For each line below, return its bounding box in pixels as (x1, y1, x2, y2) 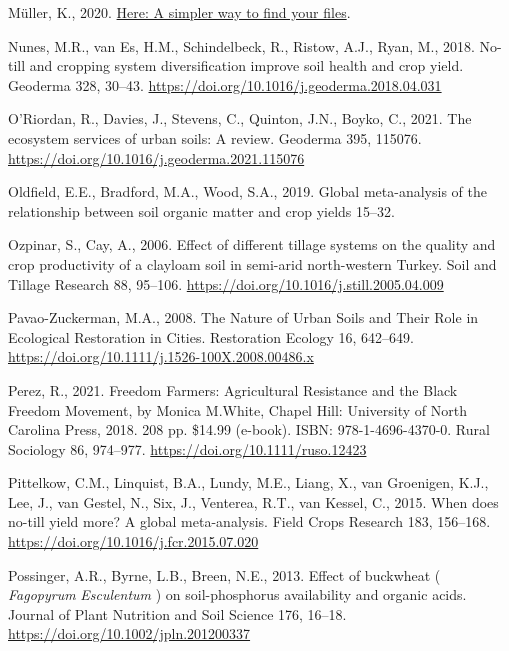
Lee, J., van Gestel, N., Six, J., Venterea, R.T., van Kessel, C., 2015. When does (8, 491, 499, 512)
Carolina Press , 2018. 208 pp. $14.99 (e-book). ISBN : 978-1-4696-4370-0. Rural (8, 419, 490, 440)
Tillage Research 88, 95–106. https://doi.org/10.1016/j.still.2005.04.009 (8, 273, 444, 294)
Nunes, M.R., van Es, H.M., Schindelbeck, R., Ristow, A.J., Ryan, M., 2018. (8, 35, 475, 56)
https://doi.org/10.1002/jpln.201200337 (8, 623, 251, 644)
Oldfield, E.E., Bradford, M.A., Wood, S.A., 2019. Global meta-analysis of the (8, 181, 487, 202)
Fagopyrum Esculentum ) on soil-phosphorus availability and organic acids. (8, 584, 467, 605)
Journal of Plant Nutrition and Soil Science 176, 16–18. (8, 603, 347, 624)
